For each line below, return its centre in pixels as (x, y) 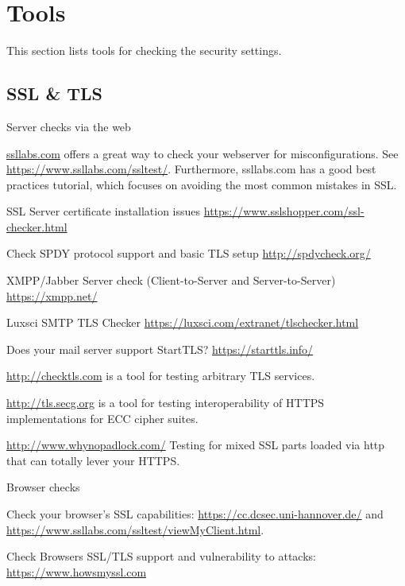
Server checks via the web (69, 126)
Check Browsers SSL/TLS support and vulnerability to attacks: (161, 556)
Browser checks (43, 487)
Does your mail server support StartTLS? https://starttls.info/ (160, 349)
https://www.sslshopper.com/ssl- (284, 211)
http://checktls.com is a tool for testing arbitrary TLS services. (161, 376)
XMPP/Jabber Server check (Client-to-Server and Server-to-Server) (171, 280)
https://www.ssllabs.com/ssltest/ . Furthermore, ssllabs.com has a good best (191, 169)
